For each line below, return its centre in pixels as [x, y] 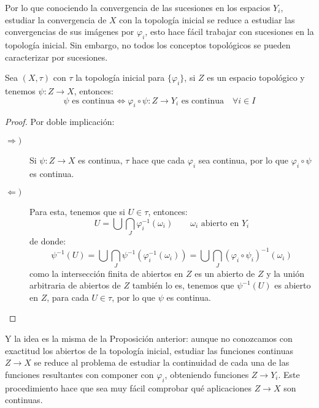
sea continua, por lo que [244, 160]
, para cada [68, 297]
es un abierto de [225, 273]
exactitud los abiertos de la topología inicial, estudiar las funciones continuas [149, 350]
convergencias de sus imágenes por [70, 32]
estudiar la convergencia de [56, 19]
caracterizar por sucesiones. [56, 57]
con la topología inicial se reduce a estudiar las [207, 19]
